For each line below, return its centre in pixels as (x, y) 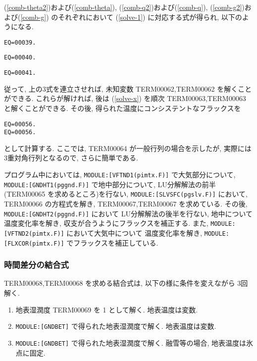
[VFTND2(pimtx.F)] (34, 233)
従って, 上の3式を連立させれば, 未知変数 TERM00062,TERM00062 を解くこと (128, 88)
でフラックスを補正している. (112, 242)
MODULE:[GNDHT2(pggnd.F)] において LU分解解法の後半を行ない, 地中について (128, 213)
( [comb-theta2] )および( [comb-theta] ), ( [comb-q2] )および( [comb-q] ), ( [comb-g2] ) (124, 7)
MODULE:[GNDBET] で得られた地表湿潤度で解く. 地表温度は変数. (116, 326)
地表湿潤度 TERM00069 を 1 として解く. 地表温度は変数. (107, 309)
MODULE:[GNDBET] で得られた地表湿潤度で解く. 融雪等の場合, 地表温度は (131, 342)
